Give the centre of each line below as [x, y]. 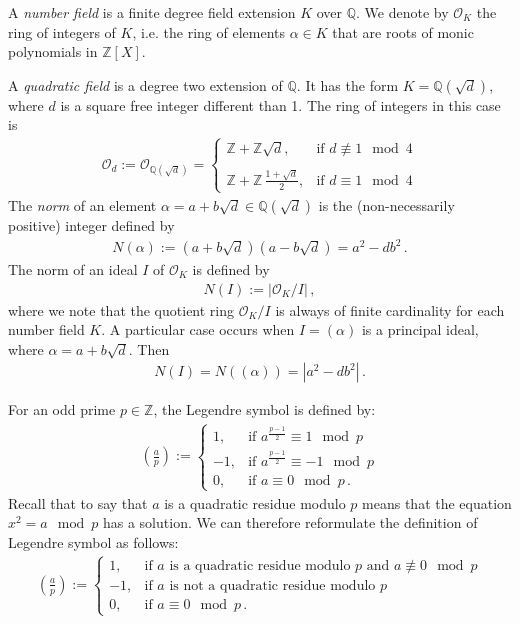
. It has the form [347, 84]
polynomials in [53, 51]
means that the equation [437, 502]
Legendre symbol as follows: [93, 542]
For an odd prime [62, 409]
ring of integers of [62, 31]
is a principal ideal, [420, 329]
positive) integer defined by [91, 224]
